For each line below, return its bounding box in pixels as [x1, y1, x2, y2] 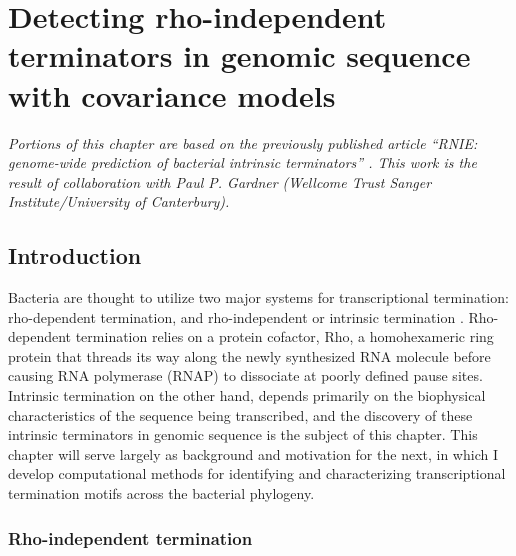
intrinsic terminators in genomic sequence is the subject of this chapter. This [8, 424, 478, 445]
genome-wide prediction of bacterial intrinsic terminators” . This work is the [8, 152, 477, 173]
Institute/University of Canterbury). [8, 191, 230, 212]
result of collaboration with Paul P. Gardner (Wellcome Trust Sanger [8, 171, 432, 192]
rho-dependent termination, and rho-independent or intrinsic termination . [8, 306, 464, 327]
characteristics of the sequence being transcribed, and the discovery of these [8, 404, 473, 425]
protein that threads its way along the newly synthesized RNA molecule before [8, 345, 491, 366]
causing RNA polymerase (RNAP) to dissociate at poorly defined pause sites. [8, 365, 483, 386]
